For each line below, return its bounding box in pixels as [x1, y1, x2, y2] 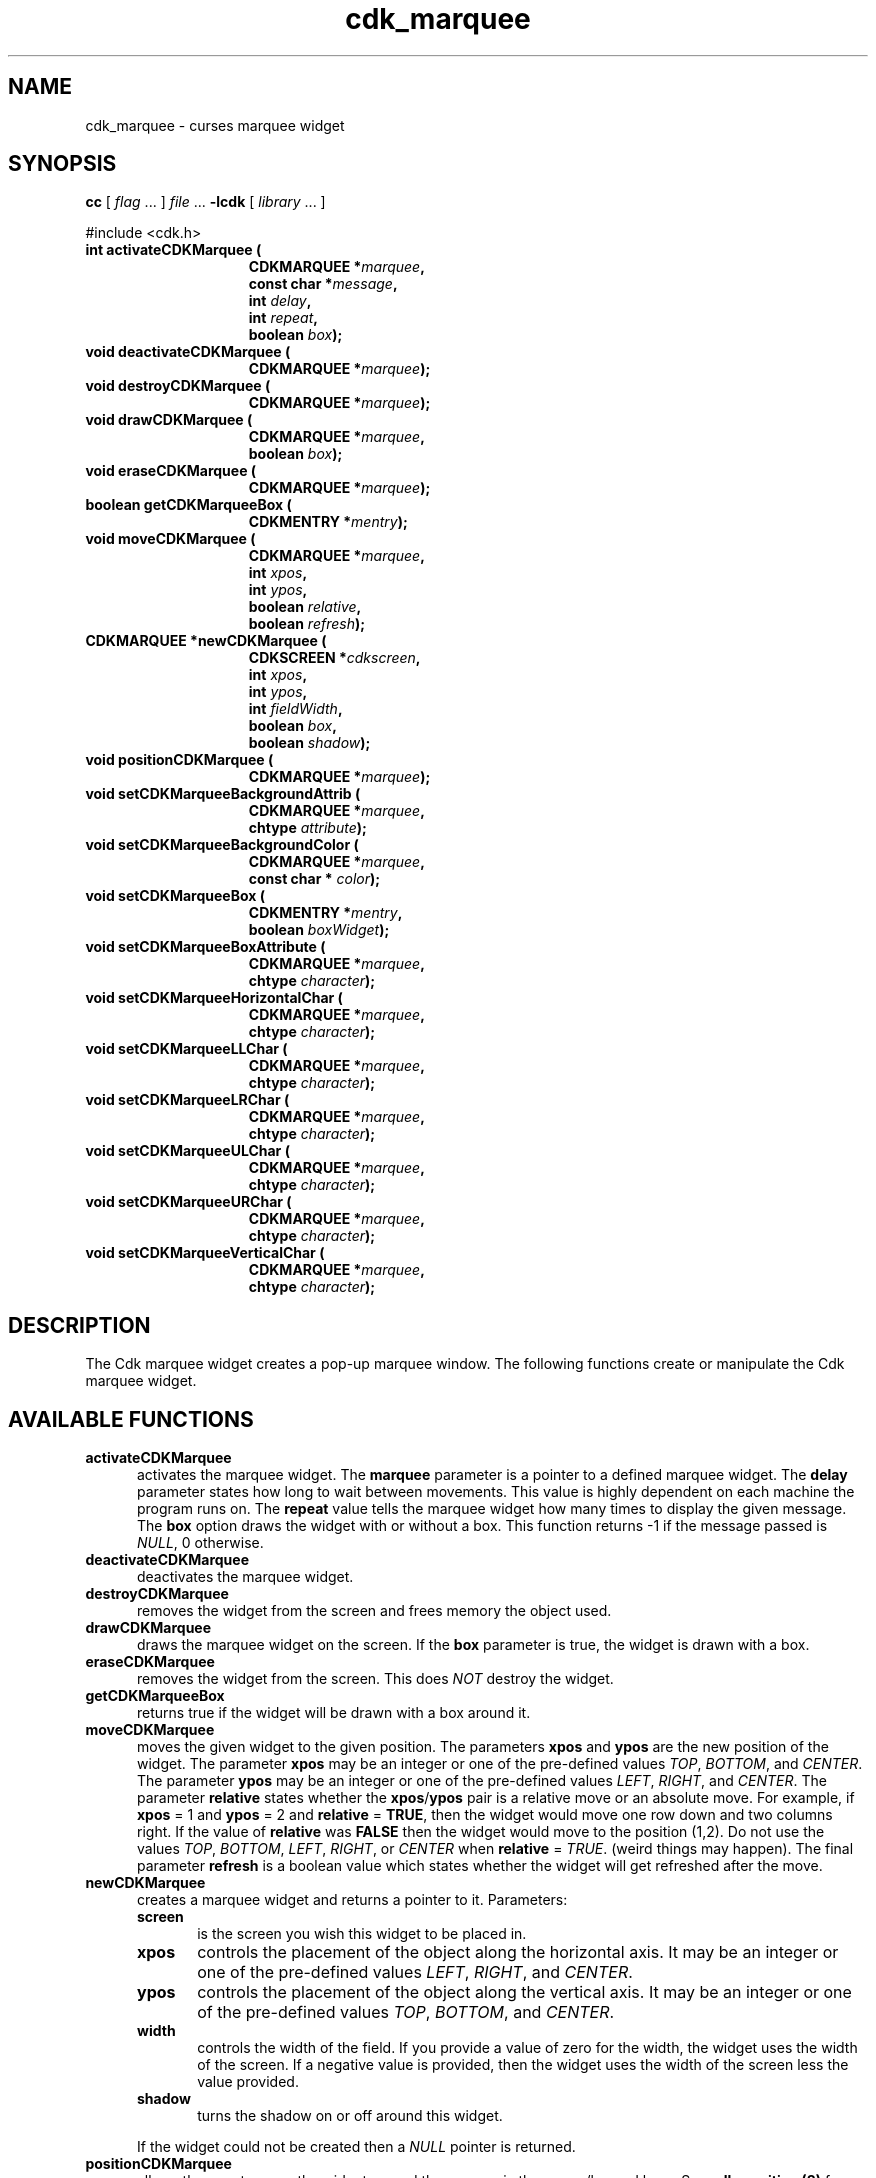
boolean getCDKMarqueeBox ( [85, 496, 292, 514]
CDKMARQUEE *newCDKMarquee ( [85, 632, 327, 650]
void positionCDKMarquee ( [85, 751, 274, 769]
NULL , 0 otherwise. [137, 1534, 264, 1552]
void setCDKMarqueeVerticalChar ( [85, 1244, 325, 1262]
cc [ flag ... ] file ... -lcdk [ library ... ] [85, 193, 326, 211]
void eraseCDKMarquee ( [85, 462, 257, 480]
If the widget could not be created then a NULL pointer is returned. [137, 2138, 576, 2156]
